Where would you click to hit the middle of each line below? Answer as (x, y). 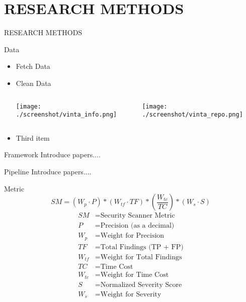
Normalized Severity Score (141, 285)
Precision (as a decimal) (137, 226)
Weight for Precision (132, 236)
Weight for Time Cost (135, 275)
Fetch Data (33, 66)
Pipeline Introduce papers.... (48, 171)
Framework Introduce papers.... (52, 155)
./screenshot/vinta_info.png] (66, 115)
